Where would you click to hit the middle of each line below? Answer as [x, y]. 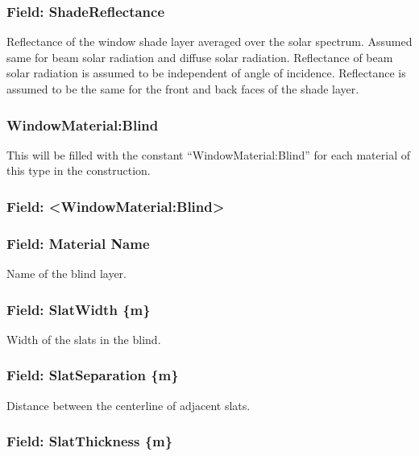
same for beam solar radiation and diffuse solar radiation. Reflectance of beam [200, 57]
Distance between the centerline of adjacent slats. [129, 405]
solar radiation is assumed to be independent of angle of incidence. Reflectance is [206, 73]
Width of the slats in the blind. [84, 339]
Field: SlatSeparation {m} [93, 375]
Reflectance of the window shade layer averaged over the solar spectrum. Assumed [209, 41]
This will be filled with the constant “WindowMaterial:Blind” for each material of [208, 154]
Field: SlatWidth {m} [79, 309]
